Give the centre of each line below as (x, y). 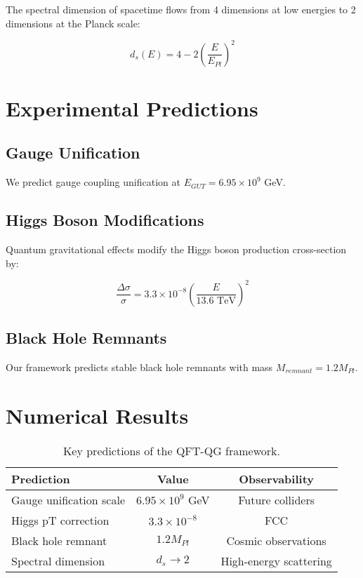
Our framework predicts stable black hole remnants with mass (139, 367)
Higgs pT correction (60, 520)
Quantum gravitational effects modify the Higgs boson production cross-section (176, 249)
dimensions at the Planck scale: (73, 23)
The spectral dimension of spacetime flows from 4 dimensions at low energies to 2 (181, 9)
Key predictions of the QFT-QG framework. (171, 450)
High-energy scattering (276, 560)
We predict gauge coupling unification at (93, 182)
